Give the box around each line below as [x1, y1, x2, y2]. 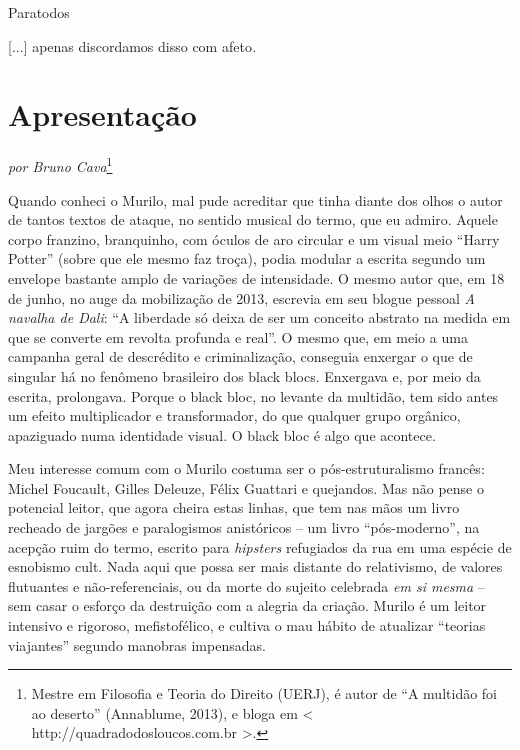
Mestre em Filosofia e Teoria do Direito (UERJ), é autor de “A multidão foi [31, 683, 498, 704]
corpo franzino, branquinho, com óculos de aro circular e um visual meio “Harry [8, 228, 500, 249]
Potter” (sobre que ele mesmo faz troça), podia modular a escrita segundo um [8, 248, 486, 269]
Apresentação [8, 94, 197, 135]
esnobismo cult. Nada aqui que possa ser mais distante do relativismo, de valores [8, 556, 503, 577]
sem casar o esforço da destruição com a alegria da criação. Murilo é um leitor [8, 595, 487, 616]
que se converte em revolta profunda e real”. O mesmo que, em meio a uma [8, 326, 468, 347]
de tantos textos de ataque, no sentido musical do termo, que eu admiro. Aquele [8, 209, 498, 230]
